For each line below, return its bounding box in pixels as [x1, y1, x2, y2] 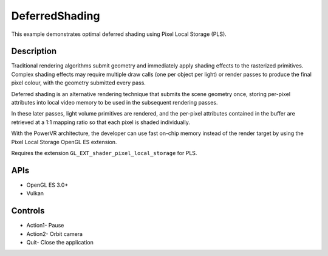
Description [11, 46, 57, 57]
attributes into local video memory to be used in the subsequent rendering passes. [11, 99, 218, 106]
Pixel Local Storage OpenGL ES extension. [11, 138, 117, 145]
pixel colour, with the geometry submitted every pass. [11, 79, 146, 86]
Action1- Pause [26, 222, 64, 229]
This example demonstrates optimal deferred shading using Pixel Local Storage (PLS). [11, 30, 227, 38]
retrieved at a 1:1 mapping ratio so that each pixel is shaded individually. [11, 119, 191, 126]
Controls [11, 206, 45, 216]
